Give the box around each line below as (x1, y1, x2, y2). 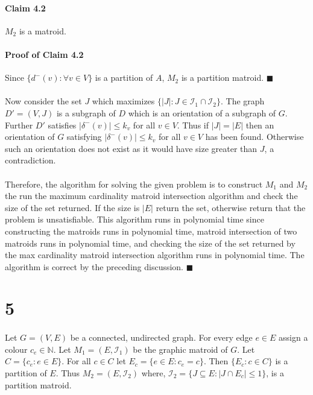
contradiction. (5, 154, 56, 166)
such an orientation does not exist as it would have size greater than (5, 142, 258, 154)
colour (5, 343, 28, 355)
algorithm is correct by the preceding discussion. (5, 260, 184, 273)
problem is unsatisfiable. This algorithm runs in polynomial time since (5, 213, 264, 226)
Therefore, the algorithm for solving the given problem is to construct (5, 177, 263, 190)
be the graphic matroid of (133, 343, 228, 355)
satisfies (48, 118, 77, 131)
